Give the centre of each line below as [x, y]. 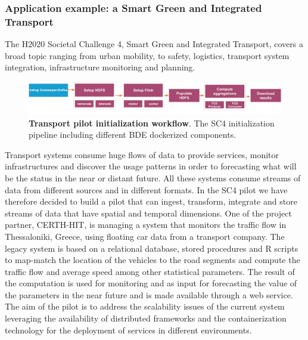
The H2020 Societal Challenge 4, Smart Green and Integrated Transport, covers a [154, 44]
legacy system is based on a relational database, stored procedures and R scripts [152, 248]
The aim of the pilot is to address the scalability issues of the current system [145, 306]
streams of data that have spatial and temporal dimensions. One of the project [148, 213]
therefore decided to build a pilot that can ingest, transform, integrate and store [151, 201]
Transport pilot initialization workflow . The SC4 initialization [152, 123]
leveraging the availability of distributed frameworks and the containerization [146, 318]
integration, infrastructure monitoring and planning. [100, 67]
